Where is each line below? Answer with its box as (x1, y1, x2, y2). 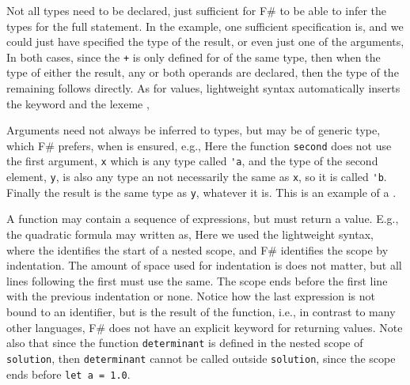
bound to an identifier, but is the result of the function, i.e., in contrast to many (6, 304, 396, 319)
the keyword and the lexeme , (6, 95, 150, 111)
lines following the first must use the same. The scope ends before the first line (6, 272, 388, 289)
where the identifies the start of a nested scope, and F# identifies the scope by (6, 241, 389, 258)
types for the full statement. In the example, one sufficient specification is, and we (6, 17, 404, 34)
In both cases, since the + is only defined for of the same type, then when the (6, 48, 381, 65)
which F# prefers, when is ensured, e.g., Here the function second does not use (6, 137, 392, 153)
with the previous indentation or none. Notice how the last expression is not (6, 288, 376, 304)
